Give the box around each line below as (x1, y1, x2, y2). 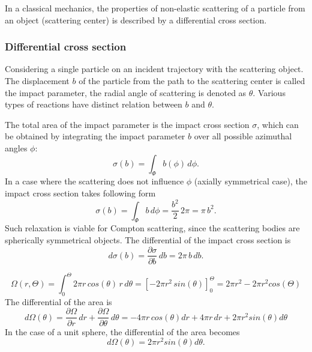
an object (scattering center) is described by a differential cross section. (5, 13, 267, 26)
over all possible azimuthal (194, 130, 292, 142)
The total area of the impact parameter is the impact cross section (5, 118, 250, 130)
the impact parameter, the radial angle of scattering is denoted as (5, 86, 247, 99)
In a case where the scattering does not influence (5, 175, 184, 187)
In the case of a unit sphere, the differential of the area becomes (5, 325, 240, 338)
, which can (257, 118, 299, 130)
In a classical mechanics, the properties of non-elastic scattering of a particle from (5, 2, 305, 14)
